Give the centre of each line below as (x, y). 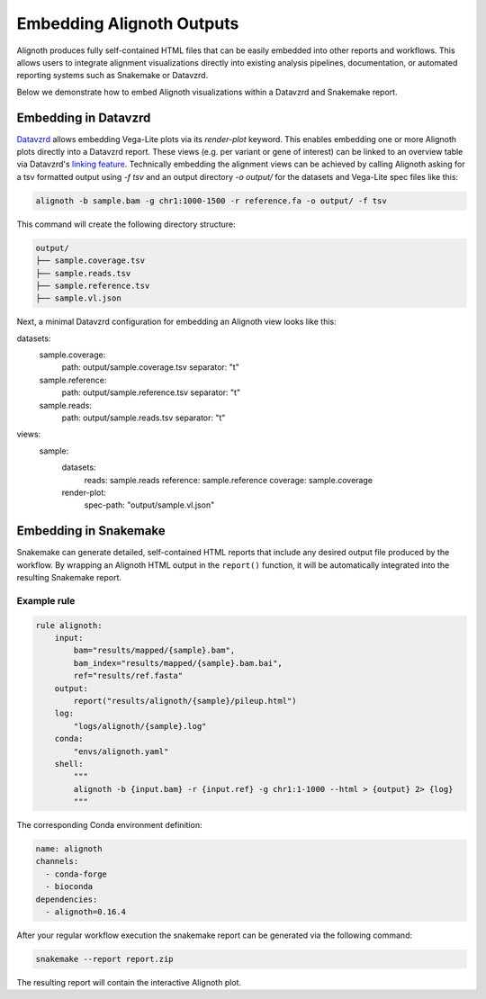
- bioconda (69, 887)
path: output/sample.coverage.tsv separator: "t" (151, 367)
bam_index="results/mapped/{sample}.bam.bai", (178, 663)
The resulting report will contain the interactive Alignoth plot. (129, 982)
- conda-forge (76, 874)
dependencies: (67, 899)
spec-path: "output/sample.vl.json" (149, 505)
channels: (57, 861)
